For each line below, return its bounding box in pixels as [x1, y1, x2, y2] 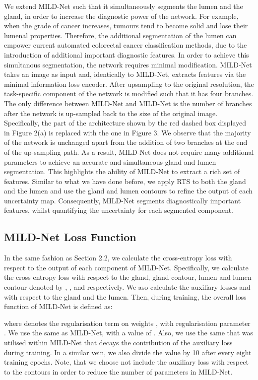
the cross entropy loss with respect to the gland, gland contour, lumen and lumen [4, 272, 252, 282]
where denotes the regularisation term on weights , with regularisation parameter [4, 317, 251, 328]
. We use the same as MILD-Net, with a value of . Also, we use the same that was [4, 327, 254, 338]
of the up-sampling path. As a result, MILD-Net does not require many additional [4, 146, 254, 157]
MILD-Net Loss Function [4, 229, 136, 245]
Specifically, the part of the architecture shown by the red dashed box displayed [4, 118, 247, 128]
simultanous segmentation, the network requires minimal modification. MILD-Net [4, 59, 252, 69]
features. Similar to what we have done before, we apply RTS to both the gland [4, 176, 246, 186]
